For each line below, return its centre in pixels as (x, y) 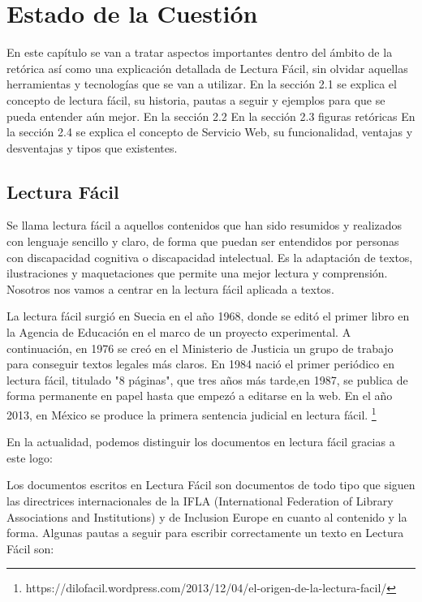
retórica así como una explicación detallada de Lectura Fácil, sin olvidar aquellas (207, 68)
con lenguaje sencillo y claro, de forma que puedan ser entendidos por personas (203, 241)
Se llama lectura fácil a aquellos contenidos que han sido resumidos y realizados (205, 225)
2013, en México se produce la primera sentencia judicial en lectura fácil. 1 (192, 413)
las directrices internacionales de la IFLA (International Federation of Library (200, 501)
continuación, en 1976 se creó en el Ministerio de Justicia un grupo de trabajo (200, 348)
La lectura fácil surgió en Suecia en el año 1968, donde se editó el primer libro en (208, 316)
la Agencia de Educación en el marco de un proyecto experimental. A (179, 332)
